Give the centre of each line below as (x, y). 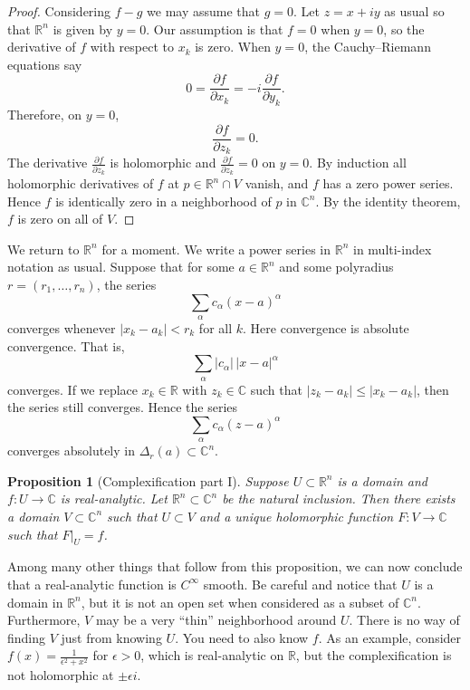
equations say (45, 64)
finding (27, 637)
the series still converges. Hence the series (123, 407)
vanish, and (277, 183)
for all (216, 328)
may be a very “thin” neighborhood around (216, 620)
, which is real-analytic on (212, 655)
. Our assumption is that (215, 29)
